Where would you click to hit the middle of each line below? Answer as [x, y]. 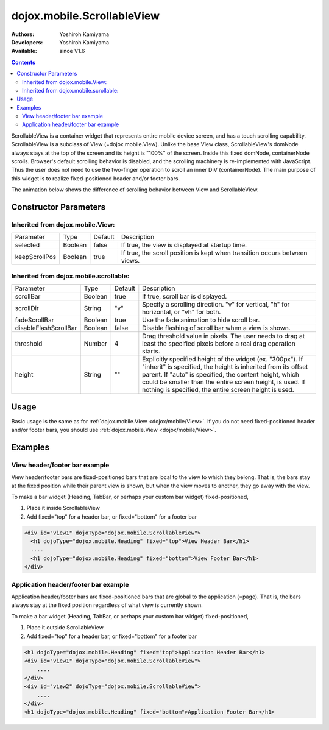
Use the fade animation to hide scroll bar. [201, 320]
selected [27, 245]
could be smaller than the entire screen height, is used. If [224, 382]
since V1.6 [72, 51]
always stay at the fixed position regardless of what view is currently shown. [107, 605]
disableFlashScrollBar [46, 328]
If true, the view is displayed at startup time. [184, 245]
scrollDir [27, 308]
